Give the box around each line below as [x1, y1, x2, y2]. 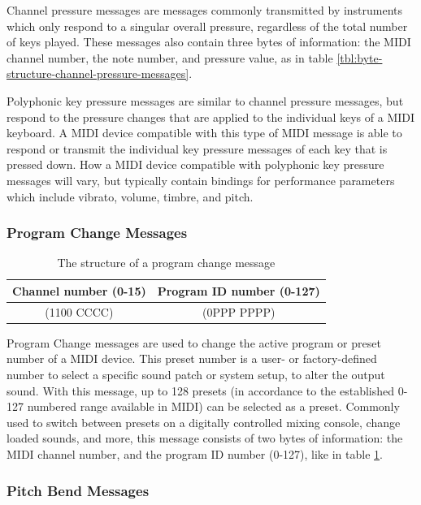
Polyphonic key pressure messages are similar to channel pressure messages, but [7, 92, 404, 109]
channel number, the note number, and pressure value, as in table [7, 49, 333, 66]
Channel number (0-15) [12, 282, 146, 299]
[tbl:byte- [336, 49, 383, 66]
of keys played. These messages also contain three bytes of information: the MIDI [7, 33, 411, 50]
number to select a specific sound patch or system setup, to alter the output [7, 366, 385, 383]
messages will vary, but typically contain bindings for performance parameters [7, 171, 395, 188]
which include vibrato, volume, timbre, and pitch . [7, 188, 254, 205]
